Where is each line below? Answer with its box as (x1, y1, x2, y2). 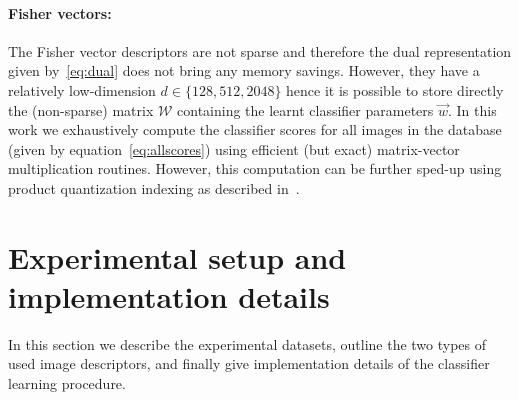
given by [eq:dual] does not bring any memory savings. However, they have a (8, 60, 480, 81)
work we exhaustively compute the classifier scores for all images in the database (8, 119, 502, 140)
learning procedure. (8, 373, 126, 394)
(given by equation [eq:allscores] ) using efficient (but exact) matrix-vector (8, 138, 460, 159)
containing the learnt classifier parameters (177, 99, 434, 120)
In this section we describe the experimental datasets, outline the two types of (8, 333, 487, 354)
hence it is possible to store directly (286, 79, 504, 100)
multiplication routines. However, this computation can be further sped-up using (8, 158, 502, 179)
